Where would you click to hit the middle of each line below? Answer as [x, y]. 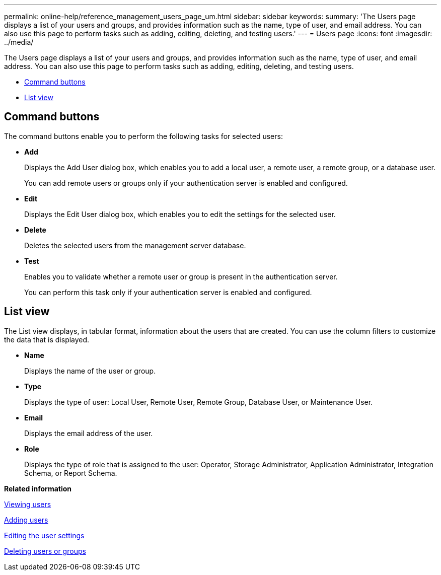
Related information [38, 488]
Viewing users [28, 504]
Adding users [26, 520]
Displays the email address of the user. [89, 433]
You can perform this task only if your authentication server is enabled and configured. [168, 292]
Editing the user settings [44, 535]
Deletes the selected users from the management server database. [135, 245]
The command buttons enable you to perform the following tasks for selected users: [143, 136]
